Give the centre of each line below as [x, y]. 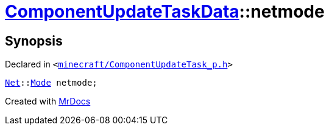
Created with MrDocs [48, 101]
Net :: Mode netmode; [51, 83]
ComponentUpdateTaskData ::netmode [165, 12]
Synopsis [34, 41]
